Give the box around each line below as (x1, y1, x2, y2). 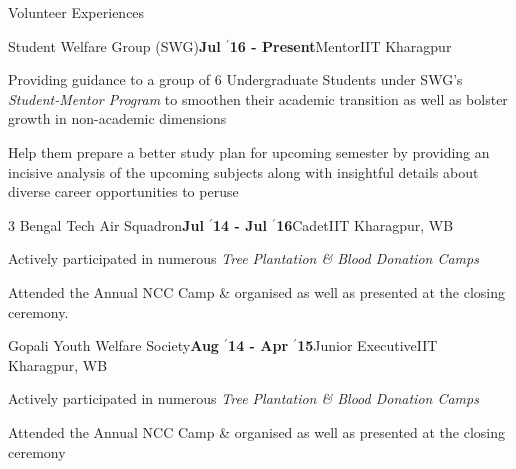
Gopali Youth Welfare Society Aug (8, 335, 219, 356)
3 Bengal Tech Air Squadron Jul (8, 214, 204, 235)
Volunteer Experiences (8, 2, 145, 22)
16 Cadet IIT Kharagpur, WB (276, 214, 454, 235)
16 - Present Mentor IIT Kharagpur (229, 35, 452, 56)
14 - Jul (213, 214, 267, 235)
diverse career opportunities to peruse (8, 181, 239, 202)
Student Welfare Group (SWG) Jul (8, 35, 221, 56)
